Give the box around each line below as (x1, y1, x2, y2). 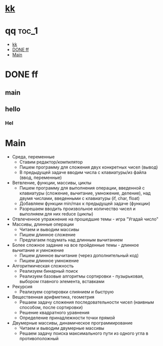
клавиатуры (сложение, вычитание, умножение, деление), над (19, 190, 151, 196)
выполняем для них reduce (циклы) (19, 211, 94, 216)
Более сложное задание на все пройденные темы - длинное (12, 242, 139, 248)
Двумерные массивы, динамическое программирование (12, 320, 133, 325)
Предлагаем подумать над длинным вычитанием (19, 237, 123, 242)
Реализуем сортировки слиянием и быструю (19, 289, 114, 295)
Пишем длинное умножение (19, 258, 79, 263)
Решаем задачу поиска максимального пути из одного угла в (19, 330, 149, 336)
